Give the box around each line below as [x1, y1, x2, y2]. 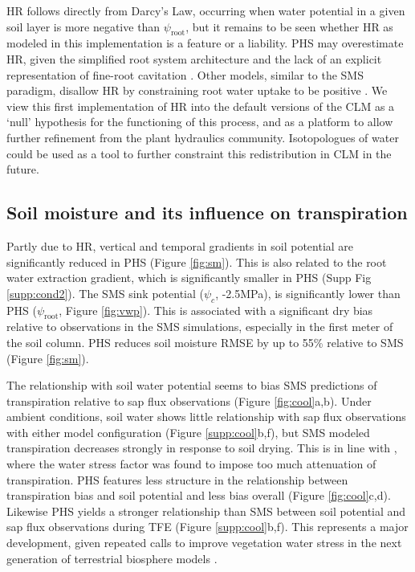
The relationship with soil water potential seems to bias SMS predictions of [6, 377, 377, 394]
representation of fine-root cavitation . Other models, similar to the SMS [6, 66, 364, 83]
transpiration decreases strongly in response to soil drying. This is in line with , [6, 439, 397, 456]
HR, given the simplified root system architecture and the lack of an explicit [6, 50, 382, 67]
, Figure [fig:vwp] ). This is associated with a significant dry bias [59, 301, 373, 318]
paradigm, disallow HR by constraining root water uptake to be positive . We [6, 82, 388, 99]
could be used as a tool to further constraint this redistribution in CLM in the [6, 145, 392, 161]
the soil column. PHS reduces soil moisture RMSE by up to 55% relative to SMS [6, 333, 404, 350]
